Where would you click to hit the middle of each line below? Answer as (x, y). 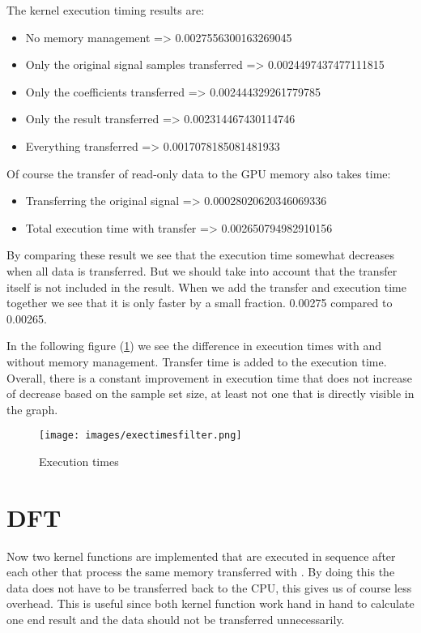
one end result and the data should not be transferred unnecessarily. (176, 620)
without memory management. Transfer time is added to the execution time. (197, 361)
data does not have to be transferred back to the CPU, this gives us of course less (209, 587)
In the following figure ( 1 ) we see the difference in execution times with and (194, 346)
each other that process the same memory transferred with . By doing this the (201, 572)
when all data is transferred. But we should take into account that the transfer (202, 270)
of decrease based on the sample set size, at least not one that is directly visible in (210, 393)
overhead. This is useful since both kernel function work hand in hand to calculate (210, 603)
